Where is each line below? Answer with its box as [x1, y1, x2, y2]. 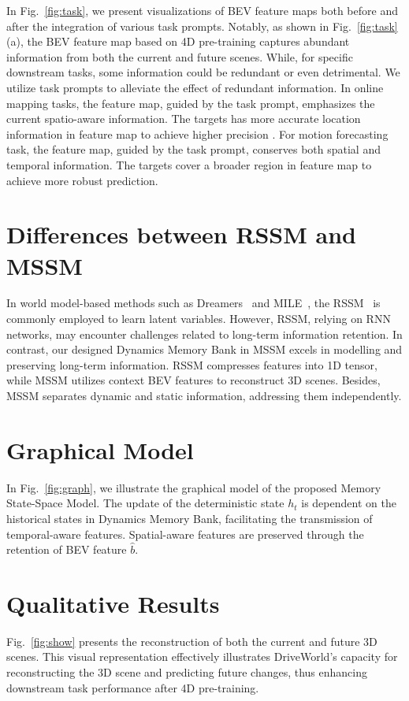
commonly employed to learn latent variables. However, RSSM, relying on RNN [6, 310, 391, 327]
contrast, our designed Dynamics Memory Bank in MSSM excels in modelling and [6, 341, 403, 358]
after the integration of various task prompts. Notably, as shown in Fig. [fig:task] [6, 17, 398, 34]
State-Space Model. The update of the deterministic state [6, 495, 284, 511]
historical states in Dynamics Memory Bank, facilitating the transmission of [6, 510, 373, 526]
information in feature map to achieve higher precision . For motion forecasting [6, 125, 389, 142]
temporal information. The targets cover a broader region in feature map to [6, 156, 372, 172]
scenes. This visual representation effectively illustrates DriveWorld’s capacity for [6, 648, 398, 665]
